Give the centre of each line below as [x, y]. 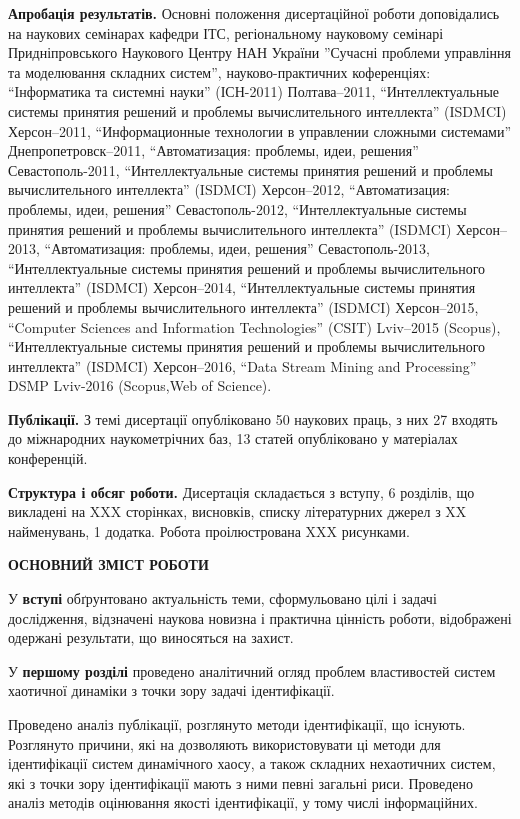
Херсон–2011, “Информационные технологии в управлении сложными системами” [260, 130]
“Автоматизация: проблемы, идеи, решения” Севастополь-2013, [237, 248]
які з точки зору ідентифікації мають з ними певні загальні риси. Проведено [240, 782]
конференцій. [48, 458]
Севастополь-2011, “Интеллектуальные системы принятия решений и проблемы [251, 169]
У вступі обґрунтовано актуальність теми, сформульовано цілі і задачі [222, 598]
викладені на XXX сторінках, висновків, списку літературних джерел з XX [237, 511]
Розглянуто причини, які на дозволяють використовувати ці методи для [224, 743]
